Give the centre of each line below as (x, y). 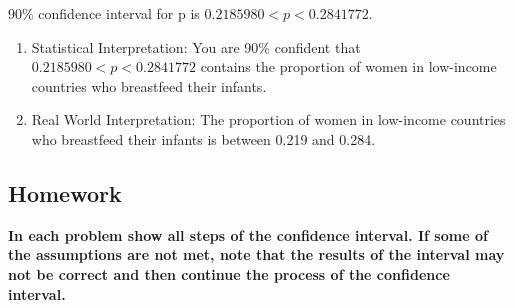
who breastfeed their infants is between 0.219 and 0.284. (203, 138)
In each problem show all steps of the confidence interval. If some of (248, 234)
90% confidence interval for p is (104, 13)
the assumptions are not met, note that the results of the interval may (256, 254)
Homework (65, 192)
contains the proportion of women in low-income (348, 66)
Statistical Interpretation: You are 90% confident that (196, 46)
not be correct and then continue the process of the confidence (229, 273)
